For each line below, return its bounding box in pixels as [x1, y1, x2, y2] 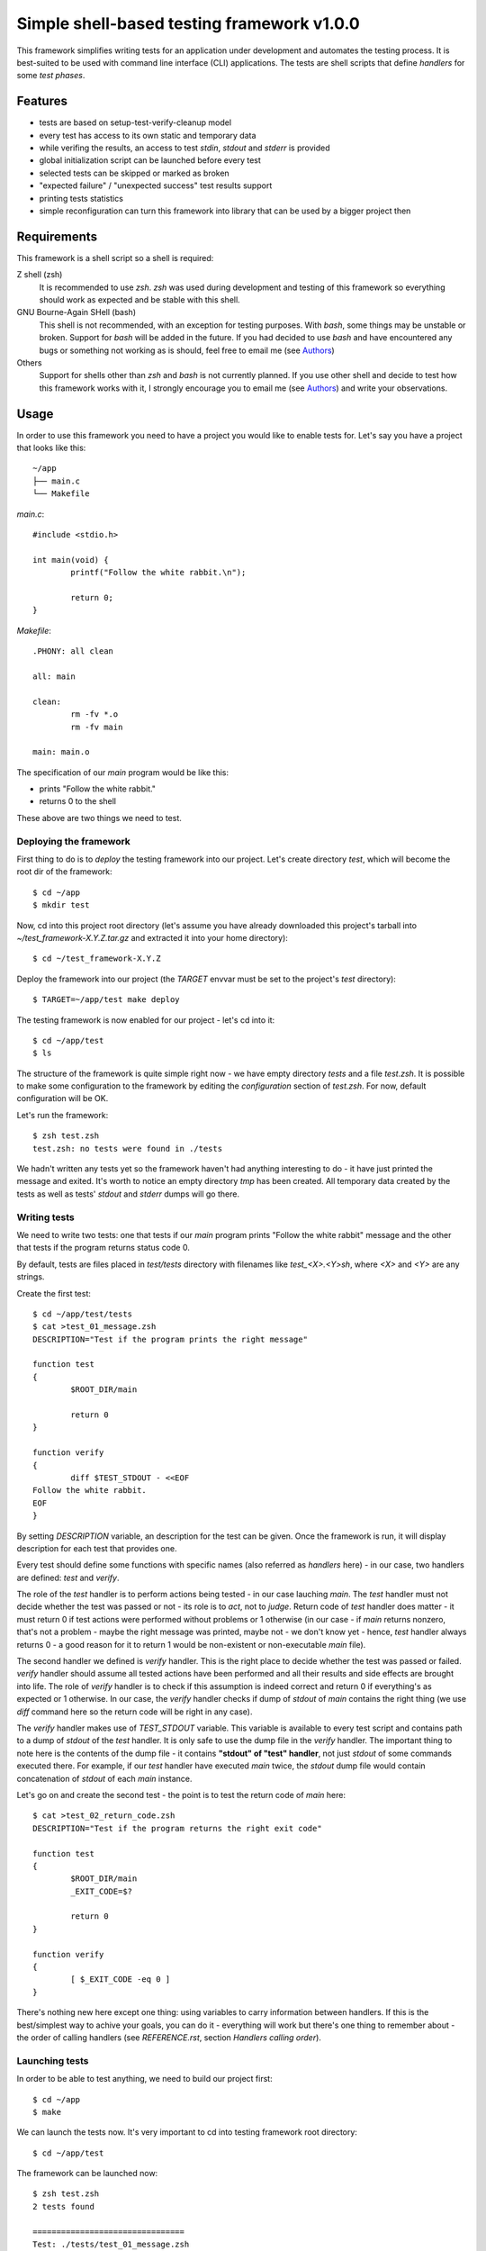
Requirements [16, 229, 98, 244]
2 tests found [32, 2201, 94, 2211]
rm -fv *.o [70, 710, 119, 719]
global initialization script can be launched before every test [39, 155, 261, 166]
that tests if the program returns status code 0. [16, 1243, 191, 1253]
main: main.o [32, 747, 90, 757]
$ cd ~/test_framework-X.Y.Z [32, 954, 161, 963]
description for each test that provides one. [16, 1542, 177, 1553]
